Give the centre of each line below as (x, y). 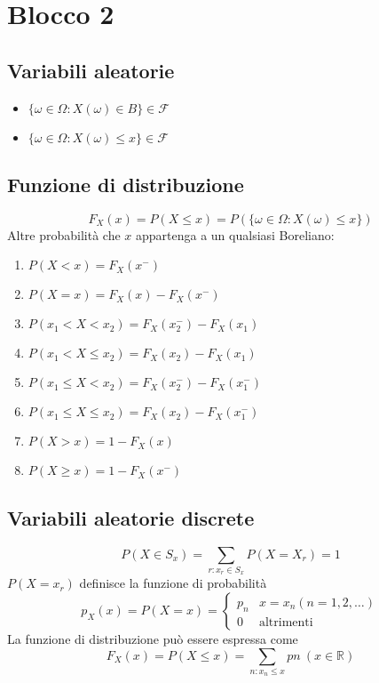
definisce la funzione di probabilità (173, 583)
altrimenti (286, 622)
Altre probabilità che (64, 234)
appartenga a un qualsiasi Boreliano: (235, 234)
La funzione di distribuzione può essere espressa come (153, 638)
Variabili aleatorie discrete (131, 517)
